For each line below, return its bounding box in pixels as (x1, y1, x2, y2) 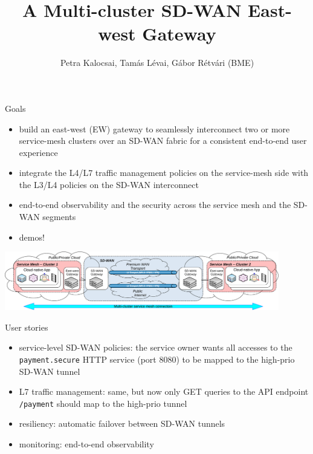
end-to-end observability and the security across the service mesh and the (19, 198, 291, 211)
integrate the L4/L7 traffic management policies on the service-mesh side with (19, 166, 309, 179)
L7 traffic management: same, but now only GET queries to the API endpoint (19, 385, 309, 398)
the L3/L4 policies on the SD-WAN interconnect (19, 178, 199, 190)
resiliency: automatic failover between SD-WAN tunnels (19, 417, 225, 430)
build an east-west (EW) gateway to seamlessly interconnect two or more (19, 122, 290, 135)
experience (19, 146, 58, 158)
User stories (5, 320, 48, 333)
